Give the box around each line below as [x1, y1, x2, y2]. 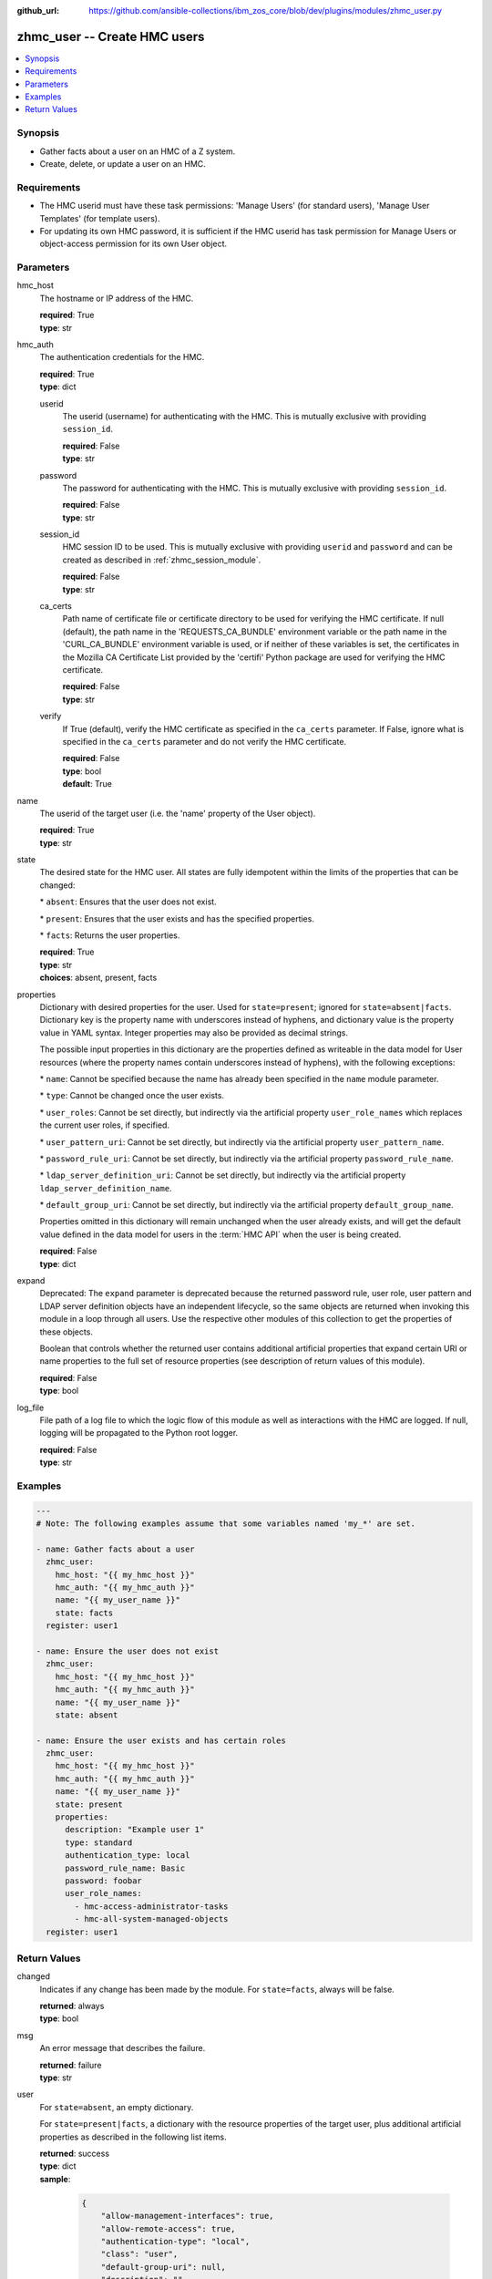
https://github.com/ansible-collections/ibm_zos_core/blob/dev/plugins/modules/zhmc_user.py [88, 5, 442, 15]
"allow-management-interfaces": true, [100, 2211, 274, 2222]
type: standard [65, 1837, 133, 1848]
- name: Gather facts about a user [36, 1543, 195, 1554]
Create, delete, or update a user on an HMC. [39, 159, 207, 169]
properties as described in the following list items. [39, 2131, 227, 2142]
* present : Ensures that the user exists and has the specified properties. [39, 913, 314, 924]
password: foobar [65, 1875, 143, 1886]
